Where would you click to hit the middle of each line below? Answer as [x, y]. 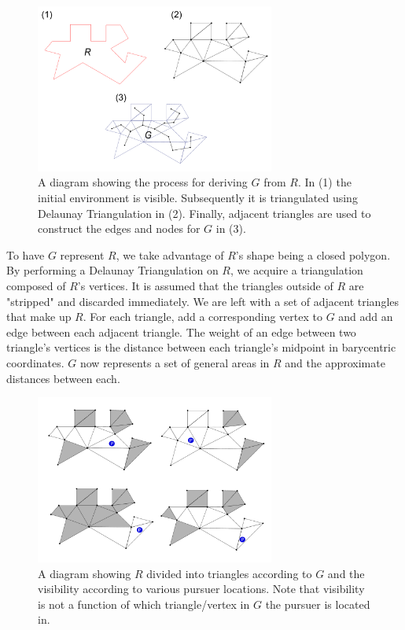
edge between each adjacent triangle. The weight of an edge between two [181, 332]
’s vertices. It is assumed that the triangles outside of [205, 286]
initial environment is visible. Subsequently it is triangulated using [198, 198]
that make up [39, 317]
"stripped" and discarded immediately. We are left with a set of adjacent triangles [202, 301]
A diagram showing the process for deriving [143, 182]
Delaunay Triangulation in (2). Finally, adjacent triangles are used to [204, 213]
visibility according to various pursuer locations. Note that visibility [201, 589]
